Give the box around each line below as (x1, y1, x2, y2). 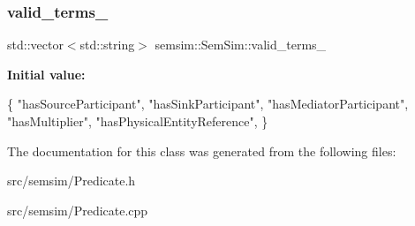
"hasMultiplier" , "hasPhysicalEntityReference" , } (7, 112, 268, 130)
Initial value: (7, 64, 86, 83)
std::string (79, 35, 135, 54)
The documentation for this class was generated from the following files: (7, 141, 396, 160)
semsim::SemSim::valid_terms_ (155, 35, 327, 54)
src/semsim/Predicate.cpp (7, 200, 148, 219)
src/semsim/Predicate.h (7, 171, 136, 190)
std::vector (7, 35, 64, 54)
